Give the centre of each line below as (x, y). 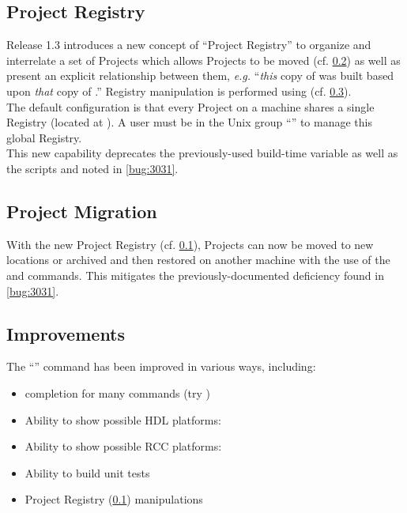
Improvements (66, 333)
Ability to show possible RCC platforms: (123, 446)
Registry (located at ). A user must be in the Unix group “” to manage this (189, 122)
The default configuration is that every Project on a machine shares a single (190, 106)
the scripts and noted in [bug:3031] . (92, 168)
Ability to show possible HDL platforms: (123, 419)
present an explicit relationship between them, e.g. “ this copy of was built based (200, 75)
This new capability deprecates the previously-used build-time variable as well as (202, 153)
